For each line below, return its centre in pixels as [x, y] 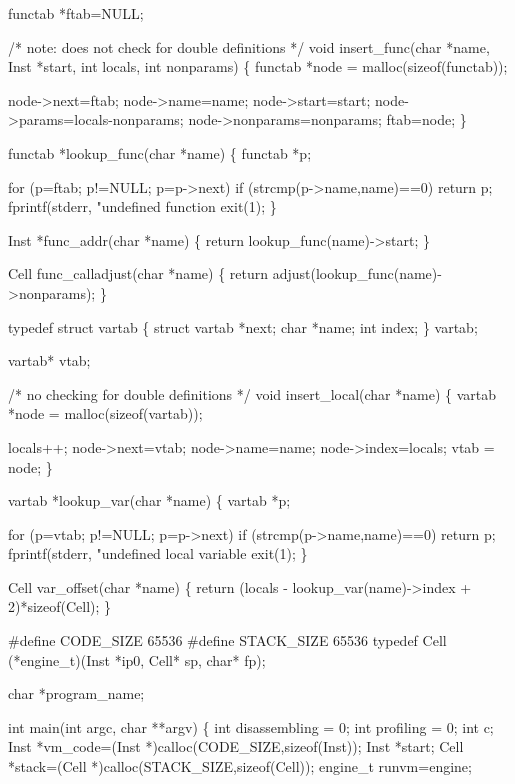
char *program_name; [76, 693]
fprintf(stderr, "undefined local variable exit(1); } [158, 553]
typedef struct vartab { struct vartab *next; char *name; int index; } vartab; [243, 326]
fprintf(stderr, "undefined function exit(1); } [142, 206]
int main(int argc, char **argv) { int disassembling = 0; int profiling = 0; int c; [251, 726]
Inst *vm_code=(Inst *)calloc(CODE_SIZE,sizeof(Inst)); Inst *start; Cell [236, 746]
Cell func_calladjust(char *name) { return [138, 273]
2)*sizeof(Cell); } [60, 606]
